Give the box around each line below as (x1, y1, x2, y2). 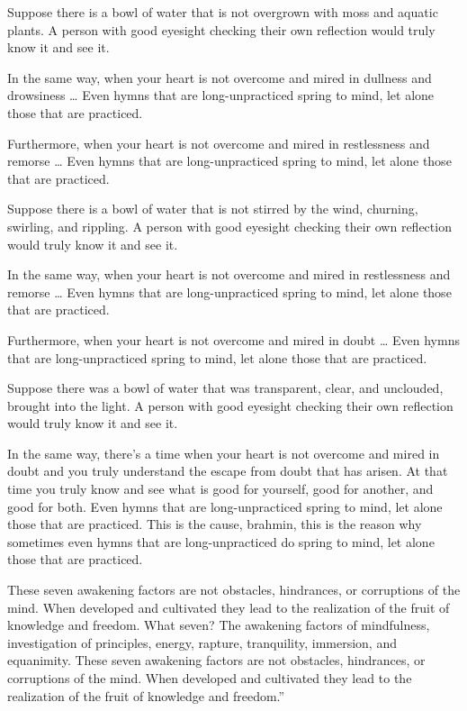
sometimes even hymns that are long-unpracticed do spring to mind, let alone (7, 532, 435, 551)
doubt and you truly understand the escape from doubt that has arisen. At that (7, 461, 448, 480)
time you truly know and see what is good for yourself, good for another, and (7, 479, 434, 498)
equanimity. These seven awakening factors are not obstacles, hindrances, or (7, 651, 426, 670)
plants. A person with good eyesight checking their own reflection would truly (7, 20, 436, 39)
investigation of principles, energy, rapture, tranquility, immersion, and (7, 633, 397, 652)
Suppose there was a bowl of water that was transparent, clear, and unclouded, (7, 378, 444, 397)
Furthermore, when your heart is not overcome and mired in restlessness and (7, 133, 430, 152)
